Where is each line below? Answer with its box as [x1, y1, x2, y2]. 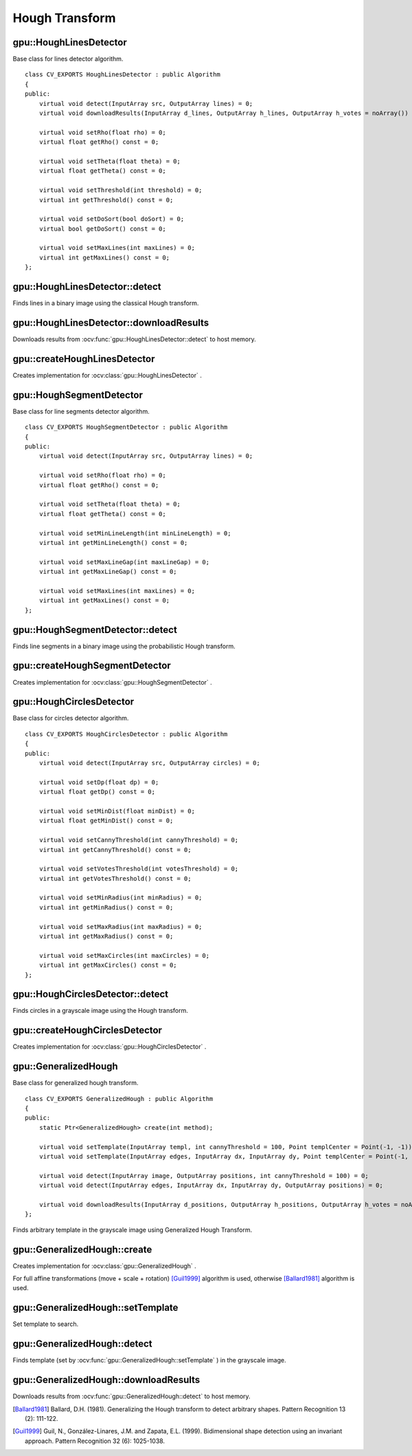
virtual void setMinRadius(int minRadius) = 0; [38, 894, 203, 901]
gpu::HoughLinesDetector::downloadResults [12, 317, 209, 328]
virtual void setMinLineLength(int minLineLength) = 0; [38, 529, 231, 537]
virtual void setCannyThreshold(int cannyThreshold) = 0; [38, 836, 239, 844]
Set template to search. [12, 1320, 79, 1328]
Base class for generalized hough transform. [12, 1079, 139, 1087]
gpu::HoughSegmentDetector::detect [12, 623, 178, 636]
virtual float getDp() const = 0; [38, 788, 156, 796]
